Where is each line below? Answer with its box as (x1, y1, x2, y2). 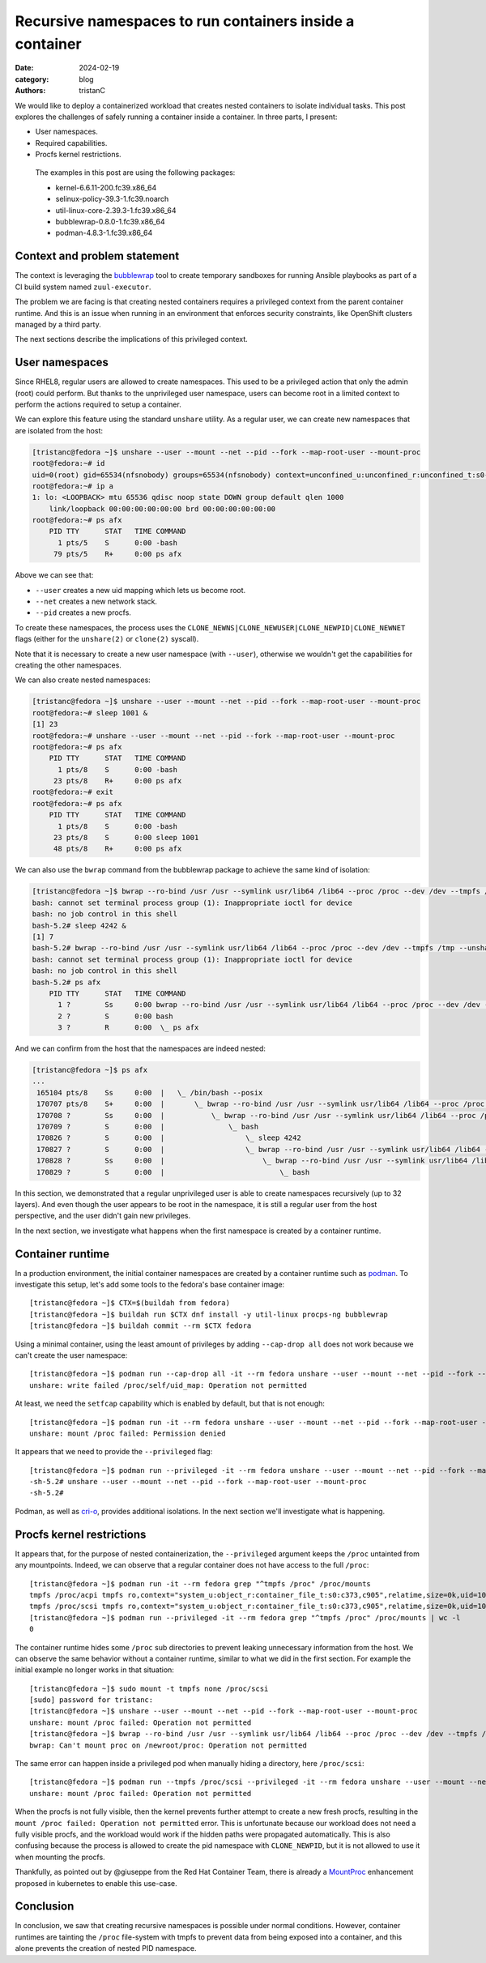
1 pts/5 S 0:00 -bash (58, 538, 178, 547)
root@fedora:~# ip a (32, 481, 113, 490)
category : (15, 74, 49, 84)
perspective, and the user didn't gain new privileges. (15, 1211, 190, 1221)
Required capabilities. (35, 138, 108, 147)
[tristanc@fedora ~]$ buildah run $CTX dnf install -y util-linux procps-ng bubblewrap (29, 1309, 389, 1319)
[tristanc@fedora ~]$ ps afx (32, 1065, 148, 1075)
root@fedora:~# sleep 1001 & (32, 708, 148, 717)
